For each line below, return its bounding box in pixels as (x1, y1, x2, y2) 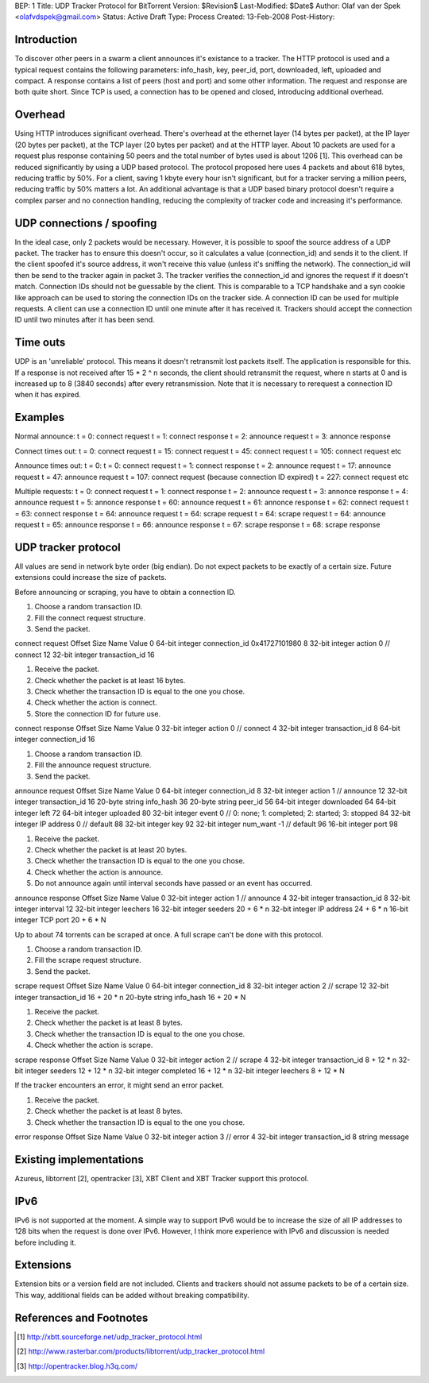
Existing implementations (14, 1153, 145, 1166)
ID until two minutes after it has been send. (14, 315, 155, 325)
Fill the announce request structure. (34, 760, 152, 770)
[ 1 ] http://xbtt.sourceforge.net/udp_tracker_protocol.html (17, 1331, 203, 1342)
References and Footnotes (14, 1311, 149, 1324)
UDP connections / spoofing (14, 216, 157, 230)
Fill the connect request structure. (34, 612, 146, 623)
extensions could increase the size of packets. (14, 573, 167, 582)
